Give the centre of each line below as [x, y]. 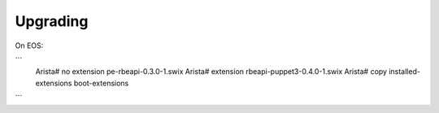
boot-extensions [101, 83]
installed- [404, 72]
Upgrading [52, 21]
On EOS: [29, 46]
